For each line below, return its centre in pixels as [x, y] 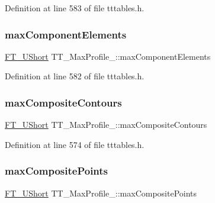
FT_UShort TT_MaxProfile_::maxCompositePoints [101, 193]
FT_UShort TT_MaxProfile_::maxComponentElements [108, 56]
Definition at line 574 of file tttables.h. [75, 144]
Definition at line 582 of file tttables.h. [75, 76]
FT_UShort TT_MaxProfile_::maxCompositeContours [106, 125]
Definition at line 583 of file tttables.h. [75, 8]
